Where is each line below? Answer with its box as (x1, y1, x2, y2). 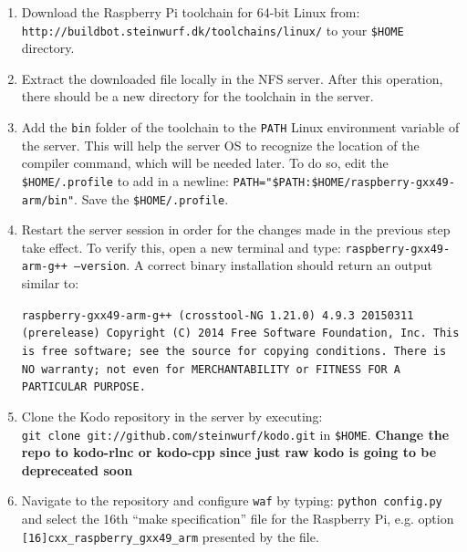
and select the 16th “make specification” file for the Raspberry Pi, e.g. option (21, 509, 454, 528)
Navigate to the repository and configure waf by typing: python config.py (21, 491, 442, 510)
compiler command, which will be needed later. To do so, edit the (21, 153, 389, 172)
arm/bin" (21, 193, 75, 207)
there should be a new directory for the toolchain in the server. (21, 87, 374, 106)
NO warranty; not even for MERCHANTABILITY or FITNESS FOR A (21, 362, 401, 376)
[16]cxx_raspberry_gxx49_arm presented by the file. (21, 526, 319, 546)
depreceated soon (21, 460, 133, 479)
